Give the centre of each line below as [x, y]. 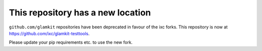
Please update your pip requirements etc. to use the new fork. [71, 42]
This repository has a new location [80, 13]
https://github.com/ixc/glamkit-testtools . [49, 33]
